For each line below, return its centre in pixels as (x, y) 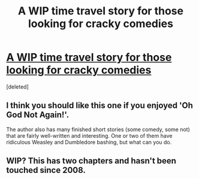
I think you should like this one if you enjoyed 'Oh (100, 106)
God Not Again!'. (38, 115)
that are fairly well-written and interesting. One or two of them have (89, 135)
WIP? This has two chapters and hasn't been (91, 161)
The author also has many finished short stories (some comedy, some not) (98, 129)
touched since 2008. (46, 170)
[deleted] (17, 87)
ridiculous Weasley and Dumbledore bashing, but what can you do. (89, 142)
